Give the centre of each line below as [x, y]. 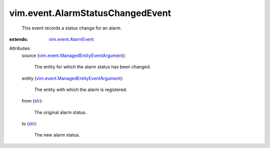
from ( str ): [32, 101]
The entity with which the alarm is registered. [81, 89]
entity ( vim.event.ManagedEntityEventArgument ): [72, 78]
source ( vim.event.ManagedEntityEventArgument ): [74, 55]
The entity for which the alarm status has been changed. [92, 67]
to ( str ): [29, 124]
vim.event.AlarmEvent [71, 39]
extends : [19, 39]
